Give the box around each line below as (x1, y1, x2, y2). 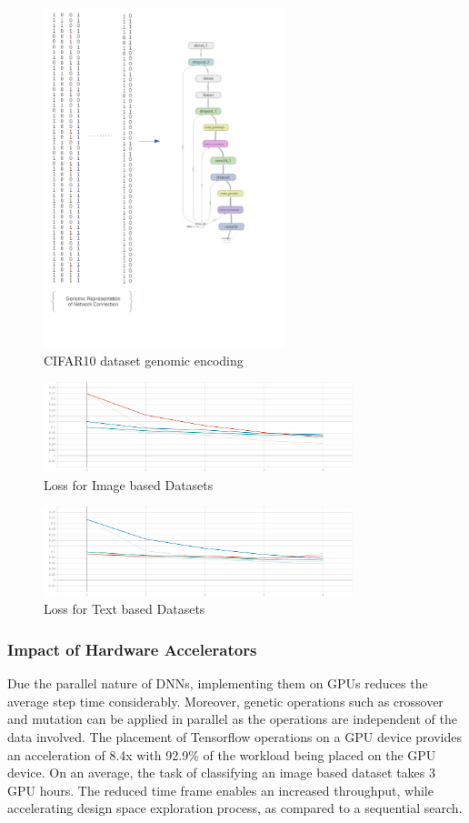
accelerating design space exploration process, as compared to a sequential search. (7, 798, 463, 818)
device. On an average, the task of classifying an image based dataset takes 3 (7, 763, 436, 782)
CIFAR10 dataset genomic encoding (44, 350, 244, 369)
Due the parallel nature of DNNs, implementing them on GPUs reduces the (7, 674, 428, 693)
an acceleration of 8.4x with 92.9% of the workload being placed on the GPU (7, 745, 436, 764)
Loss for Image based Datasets (44, 475, 214, 494)
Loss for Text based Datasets (44, 599, 205, 618)
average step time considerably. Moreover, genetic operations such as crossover (7, 691, 444, 710)
